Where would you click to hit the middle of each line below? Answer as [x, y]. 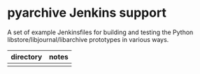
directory [27, 57]
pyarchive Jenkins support [87, 13]
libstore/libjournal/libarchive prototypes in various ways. [88, 39]
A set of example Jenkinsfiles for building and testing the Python [100, 32]
